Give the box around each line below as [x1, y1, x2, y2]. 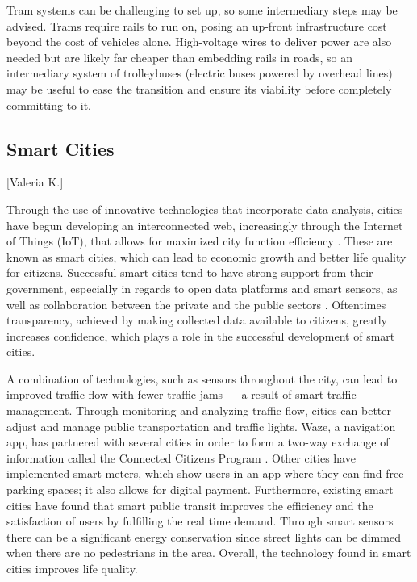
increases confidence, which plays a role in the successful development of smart [6, 327, 395, 344]
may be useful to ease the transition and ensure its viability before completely [6, 80, 392, 97]
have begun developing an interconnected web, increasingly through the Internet [6, 216, 403, 233]
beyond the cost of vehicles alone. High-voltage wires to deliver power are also [6, 33, 392, 50]
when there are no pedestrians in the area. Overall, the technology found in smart [6, 544, 411, 561]
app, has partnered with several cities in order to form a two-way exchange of [6, 433, 390, 450]
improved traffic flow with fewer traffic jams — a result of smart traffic [6, 386, 357, 403]
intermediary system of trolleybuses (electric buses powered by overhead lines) [6, 65, 393, 82]
